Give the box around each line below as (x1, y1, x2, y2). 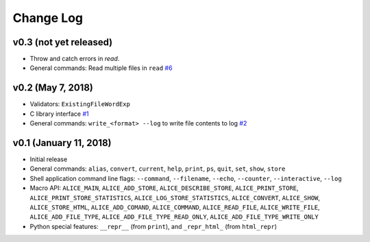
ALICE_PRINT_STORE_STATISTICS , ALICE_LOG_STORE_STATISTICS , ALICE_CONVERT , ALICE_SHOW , (29, 193, 321, 202)
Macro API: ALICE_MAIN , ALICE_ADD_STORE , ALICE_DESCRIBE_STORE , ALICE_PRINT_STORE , (29, 184, 299, 192)
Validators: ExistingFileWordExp (29, 100, 130, 108)
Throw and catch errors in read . (29, 55, 120, 63)
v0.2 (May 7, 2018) (12, 82, 94, 94)
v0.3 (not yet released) (12, 36, 113, 48)
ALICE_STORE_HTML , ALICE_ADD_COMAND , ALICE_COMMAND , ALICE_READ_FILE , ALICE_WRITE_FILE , (29, 203, 320, 211)
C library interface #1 (29, 110, 89, 118)
